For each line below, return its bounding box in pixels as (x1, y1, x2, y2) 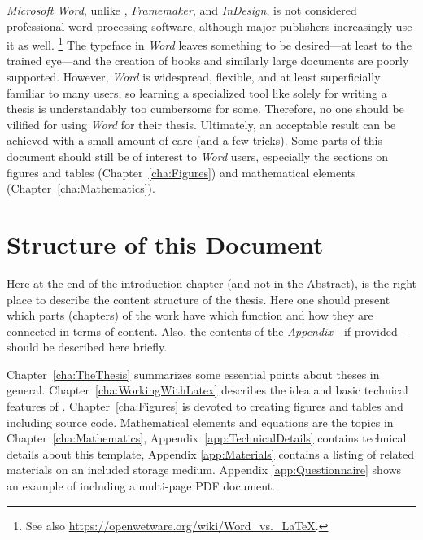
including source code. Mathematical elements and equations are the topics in (7, 413, 394, 430)
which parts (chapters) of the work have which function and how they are (7, 307, 373, 324)
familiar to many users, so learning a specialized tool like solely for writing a (7, 84, 387, 101)
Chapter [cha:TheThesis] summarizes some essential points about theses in (7, 365, 380, 382)
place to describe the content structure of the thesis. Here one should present (7, 290, 390, 307)
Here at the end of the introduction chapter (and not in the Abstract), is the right (7, 274, 416, 291)
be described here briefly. (42, 338, 168, 355)
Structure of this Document (7, 227, 324, 260)
